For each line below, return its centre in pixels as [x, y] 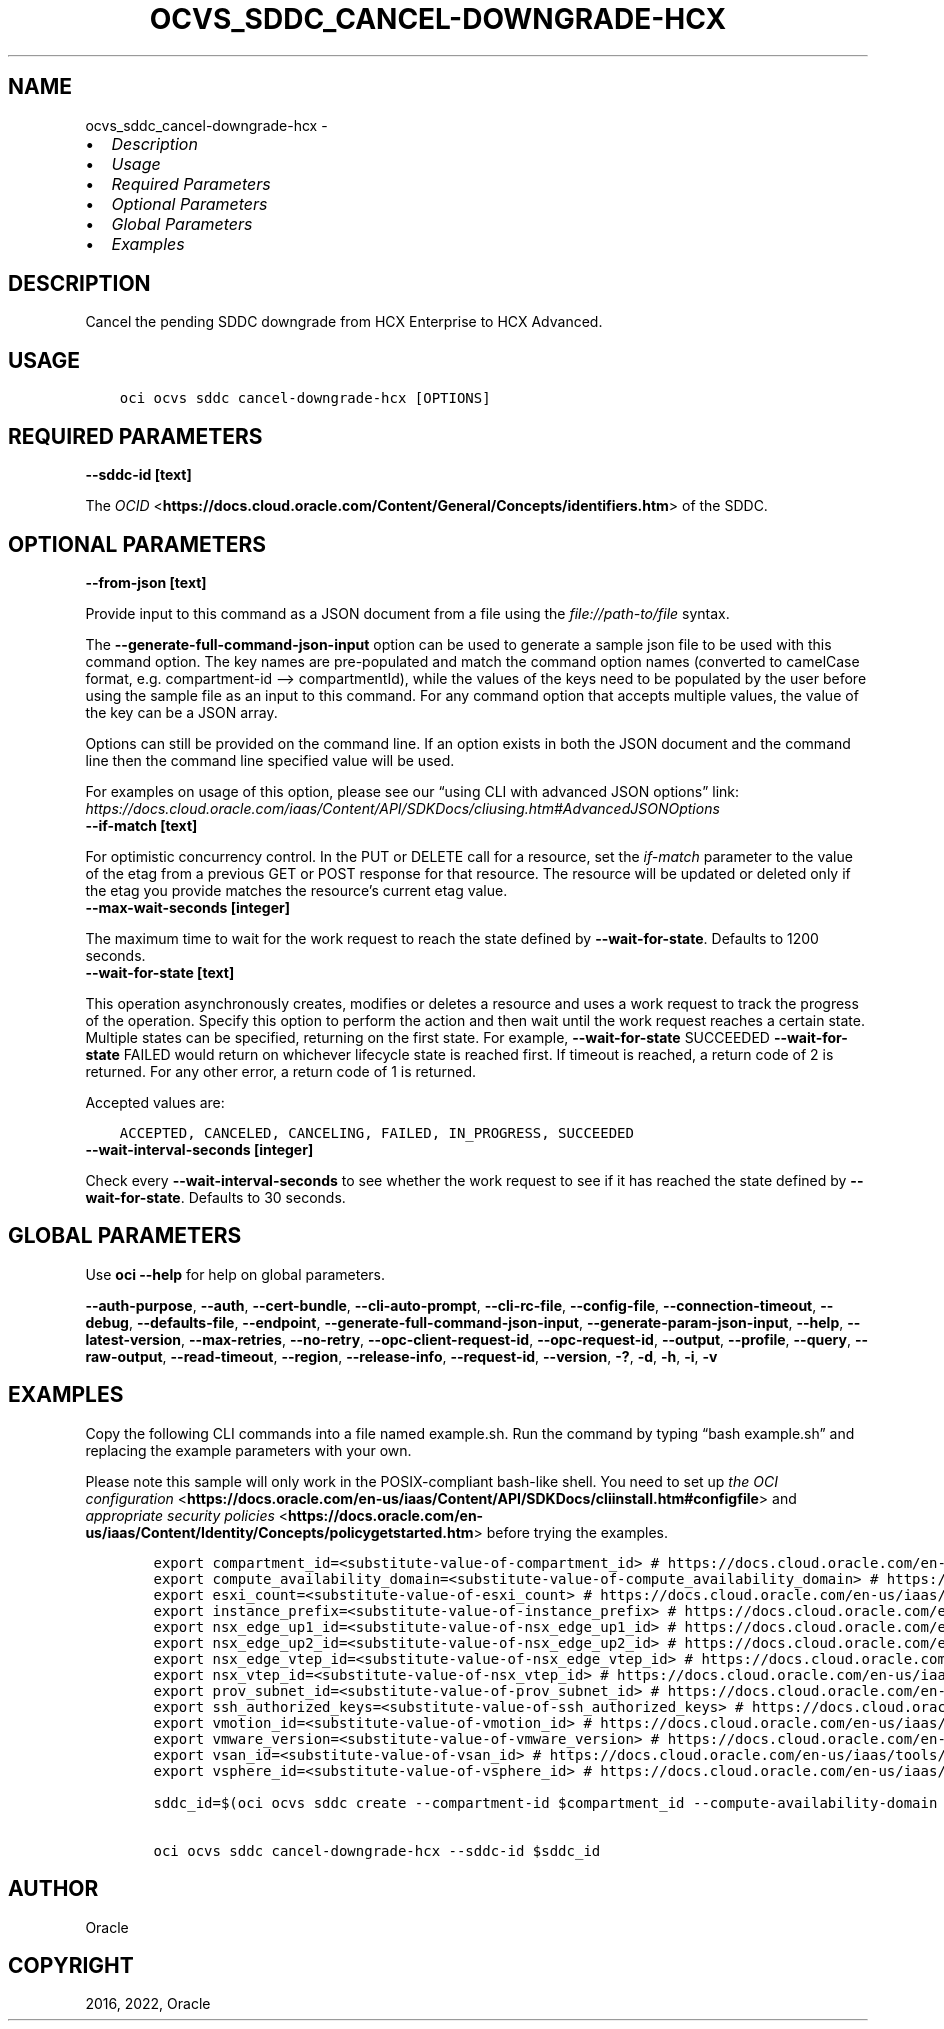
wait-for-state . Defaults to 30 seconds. [215, 1197]
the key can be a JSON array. [181, 712]
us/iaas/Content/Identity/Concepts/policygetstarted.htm [279, 1532]
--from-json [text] [146, 582]
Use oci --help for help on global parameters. [235, 1274]
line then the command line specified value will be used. [270, 760]
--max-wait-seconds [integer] [187, 907]
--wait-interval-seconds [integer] [199, 1149]
